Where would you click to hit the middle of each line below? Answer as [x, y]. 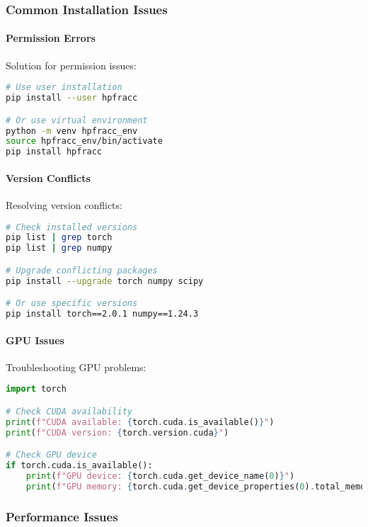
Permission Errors [51, 38]
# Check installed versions [72, 227]
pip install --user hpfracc [72, 98]
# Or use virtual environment [77, 120]
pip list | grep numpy [59, 248]
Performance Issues [62, 516]
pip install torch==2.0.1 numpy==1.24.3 [102, 314]
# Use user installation [64, 87]
